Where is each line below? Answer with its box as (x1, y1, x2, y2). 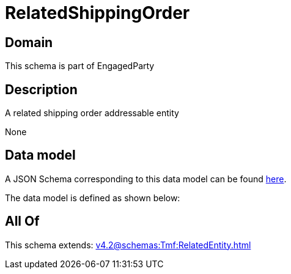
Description (5, 81, 78, 97)
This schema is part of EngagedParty (5, 61, 155, 72)
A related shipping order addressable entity (5, 108, 179, 119)
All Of (5, 213, 40, 229)
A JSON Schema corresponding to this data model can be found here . (5, 173, 287, 184)
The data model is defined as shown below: (5, 192, 180, 203)
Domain (5, 34, 53, 50)
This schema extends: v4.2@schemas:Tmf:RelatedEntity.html (5, 239, 251, 250)
